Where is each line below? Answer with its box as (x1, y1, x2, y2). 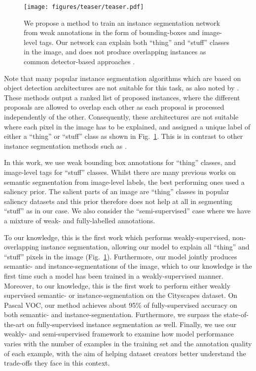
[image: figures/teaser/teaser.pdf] (24, 3, 144, 10)
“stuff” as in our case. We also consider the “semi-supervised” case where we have (4, 206, 251, 216)
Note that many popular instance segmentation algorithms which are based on (4, 73, 241, 83)
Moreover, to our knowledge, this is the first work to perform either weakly (4, 280, 231, 290)
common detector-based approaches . (24, 56, 135, 67)
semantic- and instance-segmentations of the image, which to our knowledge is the (4, 261, 252, 271)
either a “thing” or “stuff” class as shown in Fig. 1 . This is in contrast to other (4, 131, 243, 141)
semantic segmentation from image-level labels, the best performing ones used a (4, 176, 245, 187)
